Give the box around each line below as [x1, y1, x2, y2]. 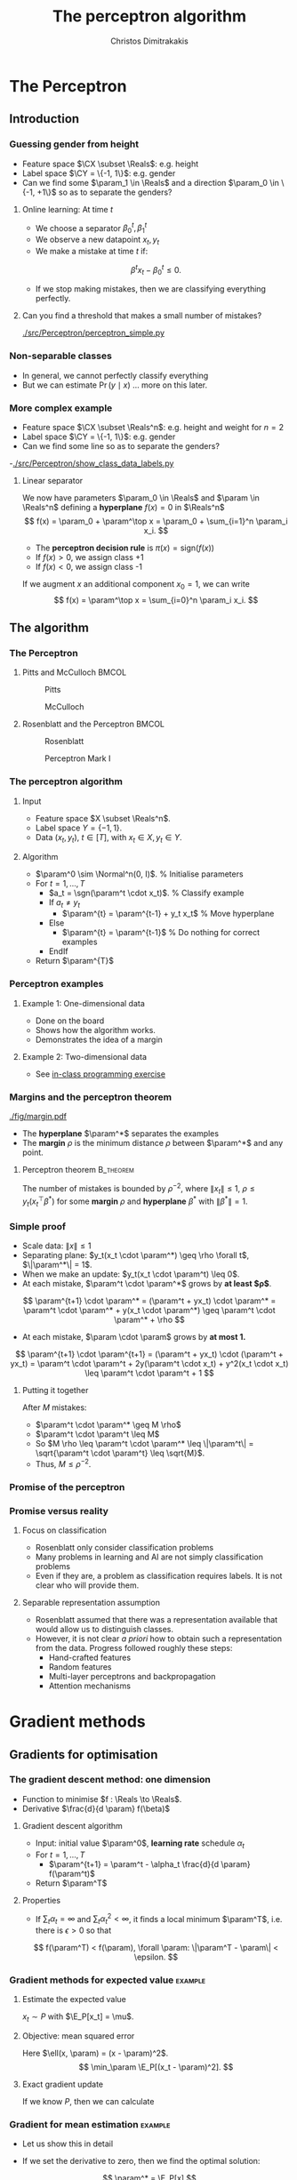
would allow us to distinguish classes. [35, 1623, 173, 1634]
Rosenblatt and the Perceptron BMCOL [21, 718, 165, 730]
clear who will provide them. [35, 1580, 140, 1591]
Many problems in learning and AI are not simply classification [35, 1551, 264, 1562]
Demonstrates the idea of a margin [35, 1034, 163, 1045]
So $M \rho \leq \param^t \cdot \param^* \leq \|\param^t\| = [35, 1439, 254, 1449]
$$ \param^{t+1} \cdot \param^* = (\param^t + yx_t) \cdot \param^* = [22, 1295, 277, 1306]
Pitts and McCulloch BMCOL [21, 667, 127, 677]
